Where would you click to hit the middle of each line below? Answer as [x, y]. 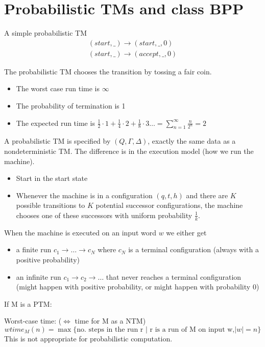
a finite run [34, 249]
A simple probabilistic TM [45, 33]
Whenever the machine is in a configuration [84, 195]
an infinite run [39, 276]
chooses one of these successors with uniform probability [104, 215]
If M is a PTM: [28, 303]
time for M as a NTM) [110, 321]
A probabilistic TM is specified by [57, 141]
